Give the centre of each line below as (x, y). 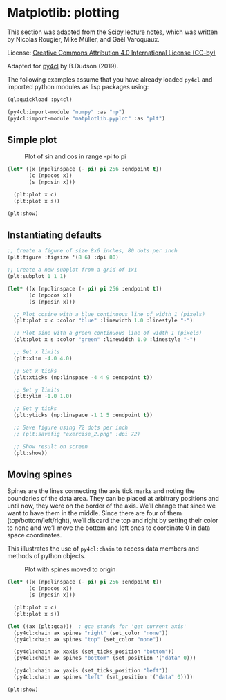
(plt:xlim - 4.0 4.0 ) (43, 358)
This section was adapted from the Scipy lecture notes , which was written (112, 32)
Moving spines (40, 474)
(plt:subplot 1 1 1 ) (37, 277)
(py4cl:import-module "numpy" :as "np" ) (66, 112)
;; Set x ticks (35, 371)
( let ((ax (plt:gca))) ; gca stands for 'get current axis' (97, 626)
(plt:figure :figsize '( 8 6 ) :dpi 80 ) (63, 257)
